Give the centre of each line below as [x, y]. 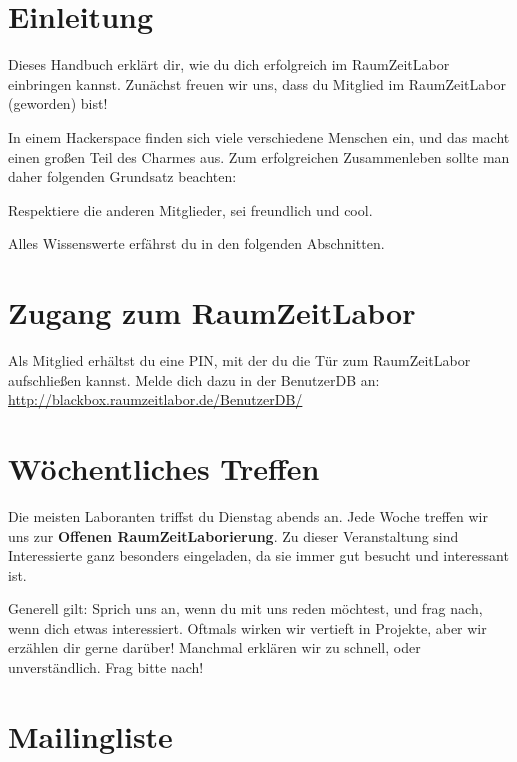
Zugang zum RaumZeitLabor [212, 312]
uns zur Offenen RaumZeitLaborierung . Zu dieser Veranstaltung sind [233, 535]
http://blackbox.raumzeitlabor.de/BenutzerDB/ [155, 399]
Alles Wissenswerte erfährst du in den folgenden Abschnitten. [196, 243]
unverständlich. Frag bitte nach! [106, 667]
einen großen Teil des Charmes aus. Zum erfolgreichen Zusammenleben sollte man [259, 156]
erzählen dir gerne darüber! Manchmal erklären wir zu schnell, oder [214, 647]
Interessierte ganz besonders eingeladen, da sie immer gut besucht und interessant [258, 555]
